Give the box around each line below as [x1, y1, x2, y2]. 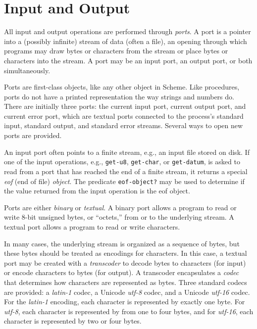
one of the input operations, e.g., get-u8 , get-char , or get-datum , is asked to [4, 156, 240, 167]
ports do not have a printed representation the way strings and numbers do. [4, 91, 234, 101]
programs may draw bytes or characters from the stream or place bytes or [4, 46, 228, 56]
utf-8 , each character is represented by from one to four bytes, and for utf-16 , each [4, 306, 254, 316]
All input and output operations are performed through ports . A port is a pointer [4, 26, 251, 37]
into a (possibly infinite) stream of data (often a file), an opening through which [4, 36, 247, 46]
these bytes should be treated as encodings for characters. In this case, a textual [4, 248, 247, 258]
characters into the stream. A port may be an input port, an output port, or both [4, 55, 253, 65]
